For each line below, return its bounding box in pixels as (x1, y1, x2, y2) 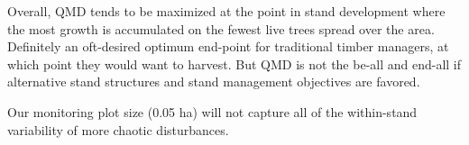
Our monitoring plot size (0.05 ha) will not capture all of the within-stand (7, 102, 418, 121)
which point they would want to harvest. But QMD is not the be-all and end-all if (7, 54, 462, 73)
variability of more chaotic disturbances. (7, 120, 229, 139)
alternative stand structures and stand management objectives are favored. (7, 72, 420, 91)
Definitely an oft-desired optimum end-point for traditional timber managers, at (7, 37, 449, 56)
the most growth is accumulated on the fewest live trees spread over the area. (7, 19, 435, 38)
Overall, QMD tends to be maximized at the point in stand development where (7, 2, 446, 20)
